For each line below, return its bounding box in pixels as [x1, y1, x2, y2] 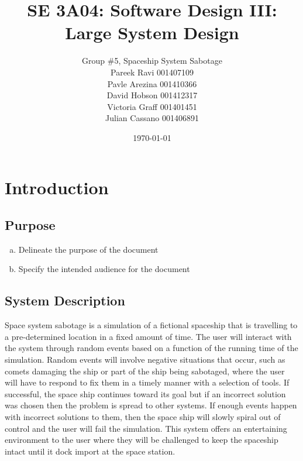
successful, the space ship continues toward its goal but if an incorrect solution [5, 387, 286, 400]
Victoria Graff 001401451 [107, 100, 197, 112]
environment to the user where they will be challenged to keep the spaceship [5, 434, 278, 446]
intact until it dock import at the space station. [5, 445, 175, 457]
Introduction [5, 176, 109, 199]
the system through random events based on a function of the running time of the [5, 342, 298, 354]
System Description [5, 291, 125, 309]
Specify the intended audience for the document [18, 263, 190, 275]
